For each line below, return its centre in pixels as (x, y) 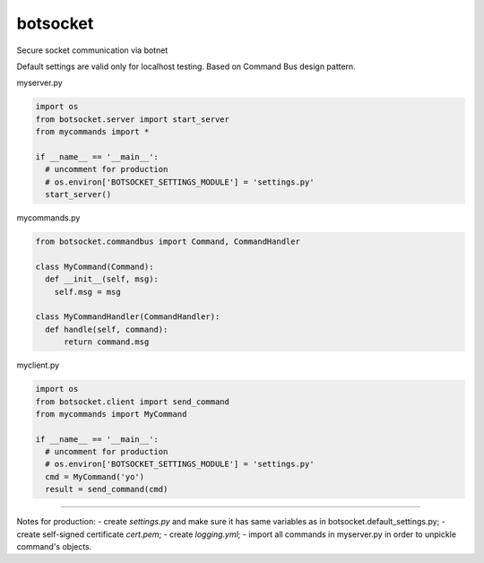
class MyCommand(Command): (95, 266)
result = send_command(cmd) (107, 489)
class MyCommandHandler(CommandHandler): (128, 317)
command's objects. (54, 546)
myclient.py (38, 365)
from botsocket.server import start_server (133, 119)
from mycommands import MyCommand (111, 414)
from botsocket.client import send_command (133, 402)
